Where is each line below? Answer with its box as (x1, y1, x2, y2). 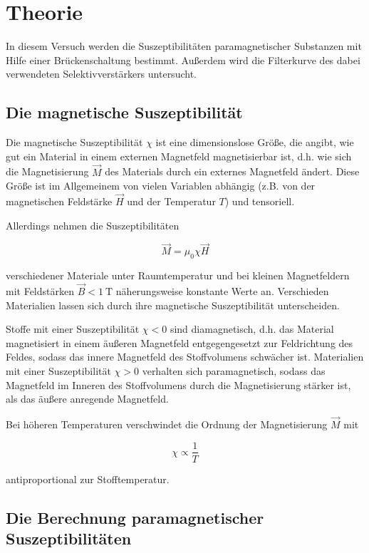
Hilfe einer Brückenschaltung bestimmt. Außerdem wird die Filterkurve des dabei (6, 52, 360, 67)
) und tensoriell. (224, 193, 295, 208)
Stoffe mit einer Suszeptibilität (6, 321, 140, 336)
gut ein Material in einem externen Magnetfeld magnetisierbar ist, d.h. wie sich (6, 148, 352, 163)
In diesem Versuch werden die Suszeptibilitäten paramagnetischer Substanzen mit (6, 38, 362, 53)
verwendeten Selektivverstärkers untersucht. (6, 66, 197, 81)
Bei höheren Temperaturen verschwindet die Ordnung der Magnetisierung (6, 416, 328, 431)
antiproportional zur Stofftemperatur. (6, 471, 170, 486)
